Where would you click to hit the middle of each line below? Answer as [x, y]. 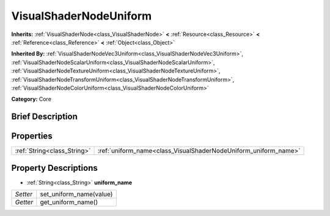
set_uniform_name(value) [76, 194]
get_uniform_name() [69, 203]
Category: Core [31, 99]
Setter [24, 194]
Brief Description [44, 117]
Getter [24, 203]
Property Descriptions [54, 168]
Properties [32, 136]
